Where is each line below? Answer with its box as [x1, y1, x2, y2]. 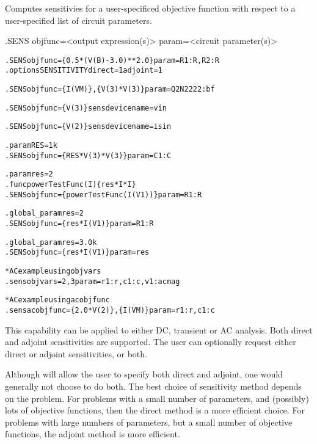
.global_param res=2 [5, 209, 84, 218]
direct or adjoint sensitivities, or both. [5, 347, 147, 360]
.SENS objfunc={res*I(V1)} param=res [5, 248, 150, 257]
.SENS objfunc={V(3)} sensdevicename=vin [5, 103, 167, 112]
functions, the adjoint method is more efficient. [5, 428, 180, 440]
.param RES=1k [5, 141, 57, 150]
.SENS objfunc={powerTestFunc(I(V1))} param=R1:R [5, 190, 202, 199]
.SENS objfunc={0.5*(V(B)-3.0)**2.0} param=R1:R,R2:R [5, 56, 219, 65]
